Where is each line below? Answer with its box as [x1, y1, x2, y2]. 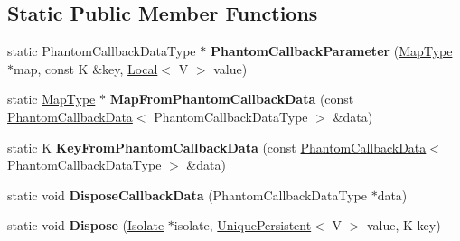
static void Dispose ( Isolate [7, 216, 164, 235]
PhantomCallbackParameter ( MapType [210, 42, 453, 60]
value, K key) [366, 216, 441, 235]
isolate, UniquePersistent [174, 216, 312, 235]
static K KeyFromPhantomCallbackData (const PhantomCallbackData [7, 137, 427, 156]
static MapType [7, 89, 96, 108]
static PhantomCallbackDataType [7, 42, 196, 60]
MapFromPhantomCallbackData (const [109, 89, 354, 108]
